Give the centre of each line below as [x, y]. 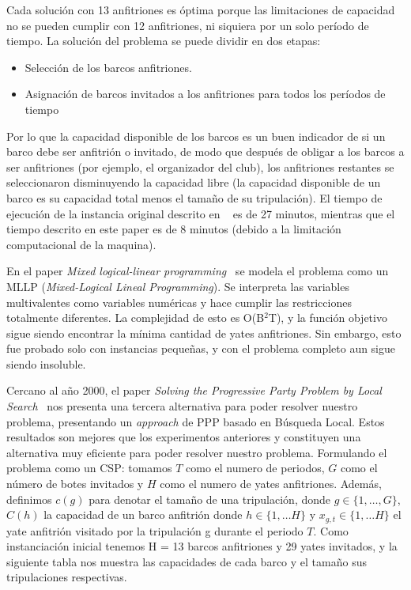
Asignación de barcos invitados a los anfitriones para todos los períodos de [205, 94]
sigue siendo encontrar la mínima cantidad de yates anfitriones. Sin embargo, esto [204, 333]
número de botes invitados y [75, 484]
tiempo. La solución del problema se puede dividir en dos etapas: [164, 41]
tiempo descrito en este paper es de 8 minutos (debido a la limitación [174, 229]
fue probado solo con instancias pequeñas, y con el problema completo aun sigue [201, 348]
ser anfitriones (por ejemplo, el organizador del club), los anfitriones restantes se [200, 166]
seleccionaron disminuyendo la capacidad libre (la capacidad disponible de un [194, 182]
